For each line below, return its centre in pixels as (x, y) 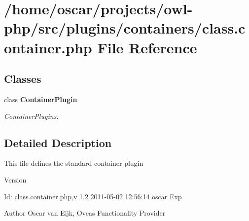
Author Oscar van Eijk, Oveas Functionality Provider (85, 213)
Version (15, 179)
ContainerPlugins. (31, 116)
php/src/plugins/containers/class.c (125, 28)
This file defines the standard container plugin (74, 163)
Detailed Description (58, 142)
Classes (23, 79)
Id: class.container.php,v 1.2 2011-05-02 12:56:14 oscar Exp (93, 196)
